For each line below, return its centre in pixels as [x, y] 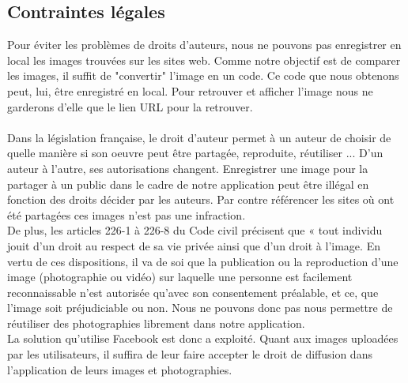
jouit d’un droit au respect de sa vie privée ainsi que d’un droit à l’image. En [194, 245]
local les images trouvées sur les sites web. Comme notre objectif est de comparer [204, 60]
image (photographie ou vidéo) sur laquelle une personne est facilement [180, 277]
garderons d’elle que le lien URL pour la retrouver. [130, 106]
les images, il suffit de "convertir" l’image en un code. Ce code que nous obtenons [203, 75]
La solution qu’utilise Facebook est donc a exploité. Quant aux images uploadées [203, 338]
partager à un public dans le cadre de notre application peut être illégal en [188, 184]
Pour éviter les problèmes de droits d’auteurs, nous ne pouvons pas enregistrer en [204, 45]
